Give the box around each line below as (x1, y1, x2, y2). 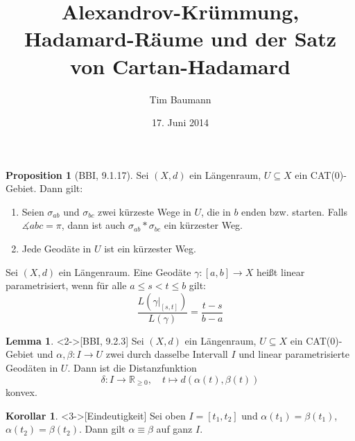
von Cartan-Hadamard (70, 51, 291, 80)
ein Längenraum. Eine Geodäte (58, 264, 191, 279)
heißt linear (256, 264, 305, 279)
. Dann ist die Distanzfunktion (67, 361, 197, 375)
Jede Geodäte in (21, 241, 92, 256)
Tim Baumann (149, 92, 211, 106)
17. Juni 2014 (152, 115, 209, 130)
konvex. (6, 385, 37, 399)
